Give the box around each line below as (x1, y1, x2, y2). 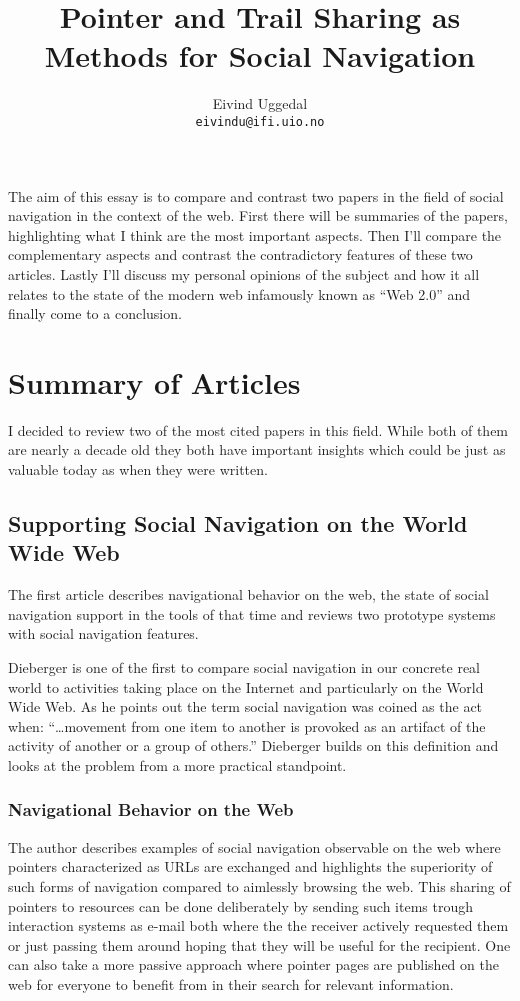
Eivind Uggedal (212, 93, 308, 114)
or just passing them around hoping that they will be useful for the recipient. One (8, 934, 511, 955)
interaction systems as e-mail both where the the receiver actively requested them (8, 915, 509, 936)
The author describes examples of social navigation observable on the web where (8, 836, 501, 857)
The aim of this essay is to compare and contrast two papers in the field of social (8, 185, 504, 206)
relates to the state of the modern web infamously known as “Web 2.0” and (8, 283, 470, 304)
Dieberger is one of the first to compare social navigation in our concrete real (8, 657, 481, 677)
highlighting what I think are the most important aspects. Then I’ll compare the (8, 224, 502, 245)
